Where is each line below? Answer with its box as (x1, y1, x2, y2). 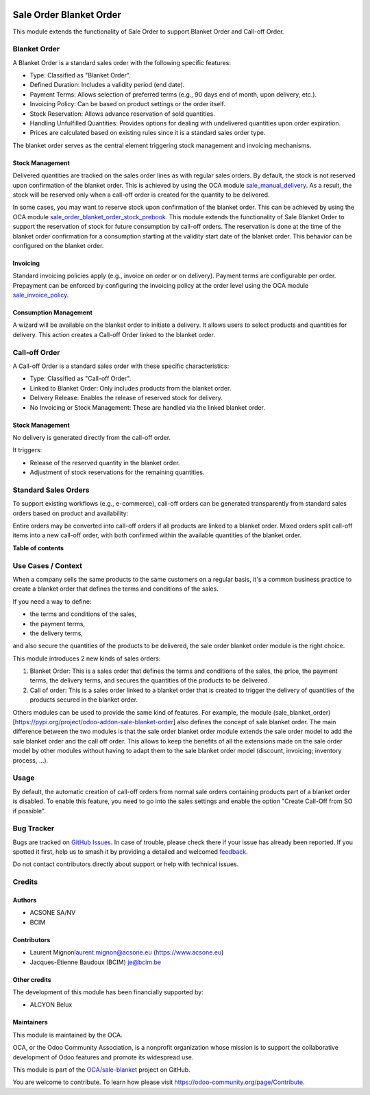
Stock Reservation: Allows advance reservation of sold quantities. (29, 110, 215, 118)
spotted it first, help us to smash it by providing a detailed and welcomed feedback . (12, 848, 248, 856)
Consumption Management (12, 308, 92, 317)
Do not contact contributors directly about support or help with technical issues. (12, 860, 239, 868)
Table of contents (12, 543, 64, 552)
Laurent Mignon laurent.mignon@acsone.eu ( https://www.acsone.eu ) (29, 948, 224, 957)
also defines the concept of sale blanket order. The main (177, 718, 336, 726)
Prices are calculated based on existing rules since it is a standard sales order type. (29, 129, 266, 137)
